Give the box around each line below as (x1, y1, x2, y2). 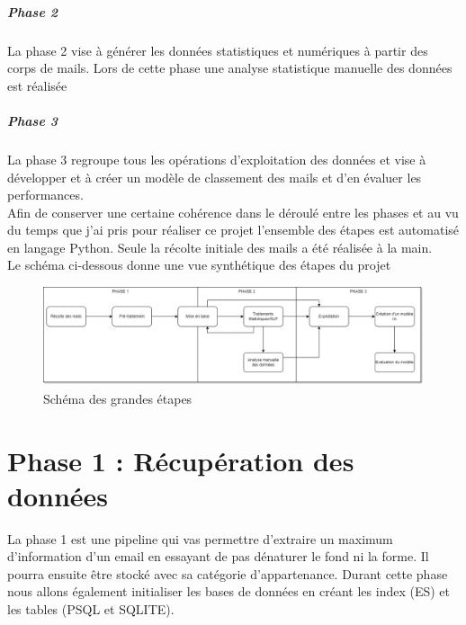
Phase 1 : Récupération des (7, 442, 354, 478)
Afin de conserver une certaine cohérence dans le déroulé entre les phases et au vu (7, 202, 459, 221)
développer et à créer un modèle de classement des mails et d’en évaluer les (7, 167, 422, 186)
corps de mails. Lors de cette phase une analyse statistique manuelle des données (7, 58, 453, 77)
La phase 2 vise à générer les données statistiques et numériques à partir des (7, 40, 428, 59)
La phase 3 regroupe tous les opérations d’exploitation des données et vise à (7, 149, 426, 168)
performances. (7, 185, 84, 204)
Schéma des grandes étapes (43, 388, 193, 407)
